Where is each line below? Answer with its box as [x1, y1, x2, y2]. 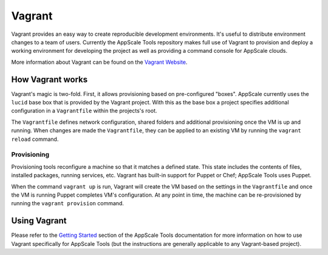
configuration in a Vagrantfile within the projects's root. [11, 107, 157, 115]
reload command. [11, 135, 59, 143]
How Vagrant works [11, 74, 88, 84]
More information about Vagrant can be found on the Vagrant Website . [11, 58, 188, 66]
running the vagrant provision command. [11, 200, 125, 207]
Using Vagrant [11, 216, 67, 226]
